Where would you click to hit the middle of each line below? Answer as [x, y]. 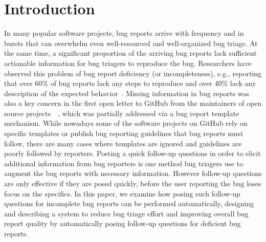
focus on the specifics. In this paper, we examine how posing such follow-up [122, 193]
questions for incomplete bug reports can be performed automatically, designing [129, 203]
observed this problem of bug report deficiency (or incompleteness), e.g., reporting [133, 73]
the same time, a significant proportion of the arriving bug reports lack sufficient [130, 53]
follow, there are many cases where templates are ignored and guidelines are [123, 143]
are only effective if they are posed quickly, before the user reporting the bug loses [133, 183]
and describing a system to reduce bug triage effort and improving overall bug [126, 213]
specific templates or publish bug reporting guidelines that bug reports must [124, 133]
